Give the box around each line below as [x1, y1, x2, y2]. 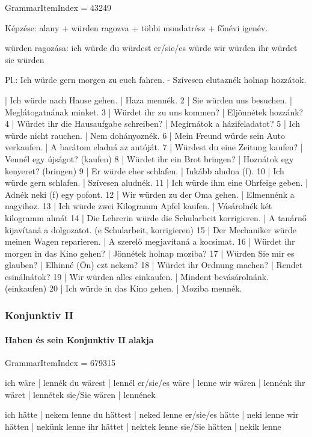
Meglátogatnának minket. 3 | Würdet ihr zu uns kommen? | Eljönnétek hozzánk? [5, 105, 304, 118]
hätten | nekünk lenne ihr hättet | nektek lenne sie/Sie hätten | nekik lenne [5, 420, 281, 433]
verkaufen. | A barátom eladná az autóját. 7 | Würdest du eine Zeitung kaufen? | [5, 141, 303, 153]
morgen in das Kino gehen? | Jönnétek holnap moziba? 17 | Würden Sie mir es [5, 246, 295, 259]
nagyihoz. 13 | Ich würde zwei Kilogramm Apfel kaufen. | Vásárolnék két [5, 200, 272, 212]
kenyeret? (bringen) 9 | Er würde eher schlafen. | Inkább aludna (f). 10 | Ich [5, 164, 284, 177]
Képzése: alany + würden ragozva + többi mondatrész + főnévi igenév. [5, 21, 268, 34]
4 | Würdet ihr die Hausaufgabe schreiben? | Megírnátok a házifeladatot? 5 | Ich [5, 117, 301, 130]
